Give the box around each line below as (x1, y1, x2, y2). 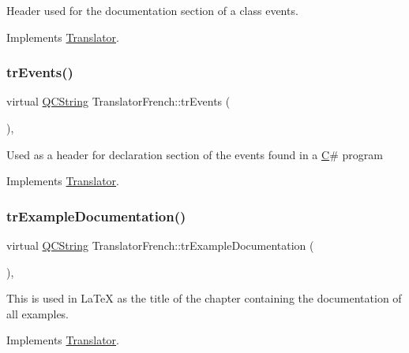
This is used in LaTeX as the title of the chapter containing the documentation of (6, 290, 402, 307)
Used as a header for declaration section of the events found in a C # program (6, 146, 383, 162)
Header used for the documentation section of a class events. (6, 2, 298, 18)
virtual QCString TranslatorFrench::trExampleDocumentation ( (6, 237, 314, 253)
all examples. (6, 305, 69, 321)
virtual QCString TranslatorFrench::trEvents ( (6, 93, 231, 110)
